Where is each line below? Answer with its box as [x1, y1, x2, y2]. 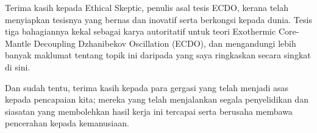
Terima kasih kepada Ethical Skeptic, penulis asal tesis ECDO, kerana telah [5, 1, 288, 13]
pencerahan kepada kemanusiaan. [5, 117, 129, 129]
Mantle [5, 36, 31, 49]
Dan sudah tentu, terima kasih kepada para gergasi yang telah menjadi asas [5, 81, 289, 94]
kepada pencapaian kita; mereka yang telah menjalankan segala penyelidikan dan [5, 93, 308, 106]
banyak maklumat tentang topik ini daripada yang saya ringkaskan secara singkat [5, 49, 311, 61]
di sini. [5, 60, 30, 73]
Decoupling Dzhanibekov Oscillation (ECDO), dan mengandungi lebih [34, 36, 296, 49]
